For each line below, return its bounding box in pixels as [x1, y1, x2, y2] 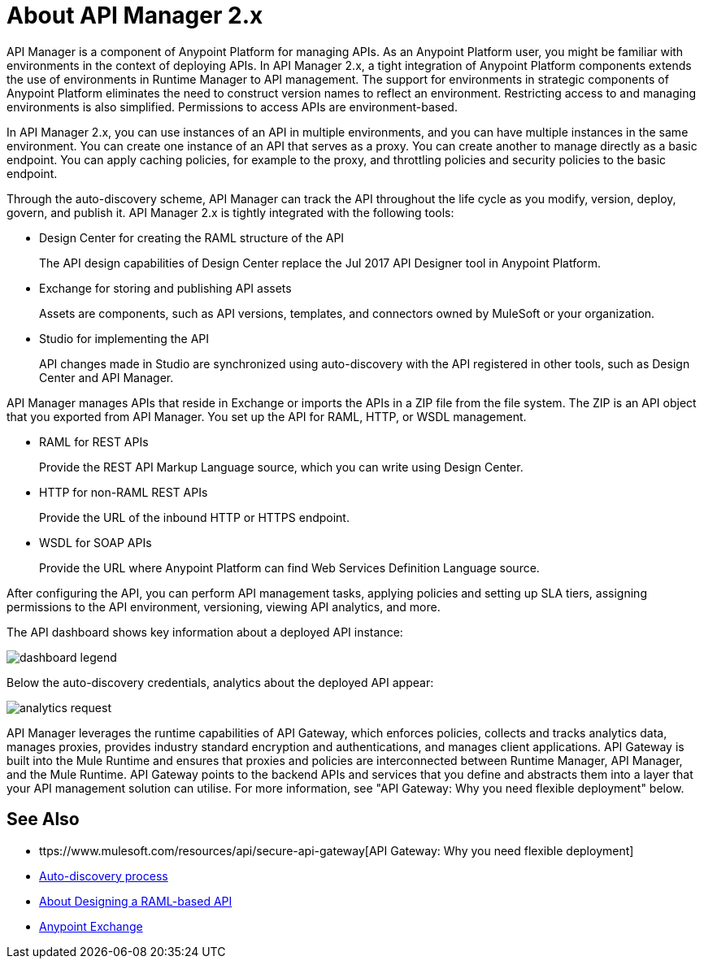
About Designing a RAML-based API [39, 893, 232, 908]
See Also [7, 809, 80, 830]
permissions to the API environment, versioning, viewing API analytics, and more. [7, 599, 441, 614]
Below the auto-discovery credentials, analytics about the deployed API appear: [7, 675, 434, 689]
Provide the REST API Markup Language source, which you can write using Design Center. [39, 459, 524, 474]
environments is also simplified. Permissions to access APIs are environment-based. [7, 99, 458, 114]
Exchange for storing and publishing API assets [39, 280, 292, 295]
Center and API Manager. [39, 370, 174, 385]
